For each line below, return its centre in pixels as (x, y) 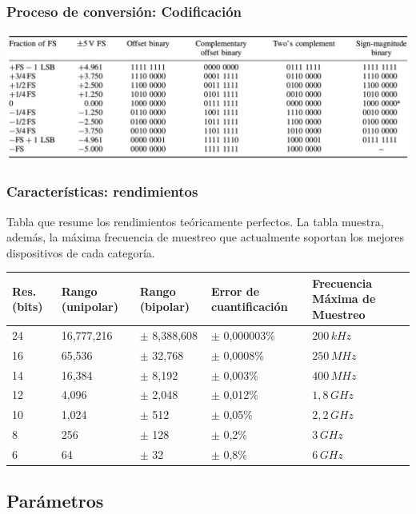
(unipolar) (90, 307)
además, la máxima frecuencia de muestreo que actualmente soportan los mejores (206, 237)
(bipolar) (165, 307)
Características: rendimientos (102, 191)
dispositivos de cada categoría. (81, 252)
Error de (235, 291)
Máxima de (344, 299)
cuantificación (249, 307)
